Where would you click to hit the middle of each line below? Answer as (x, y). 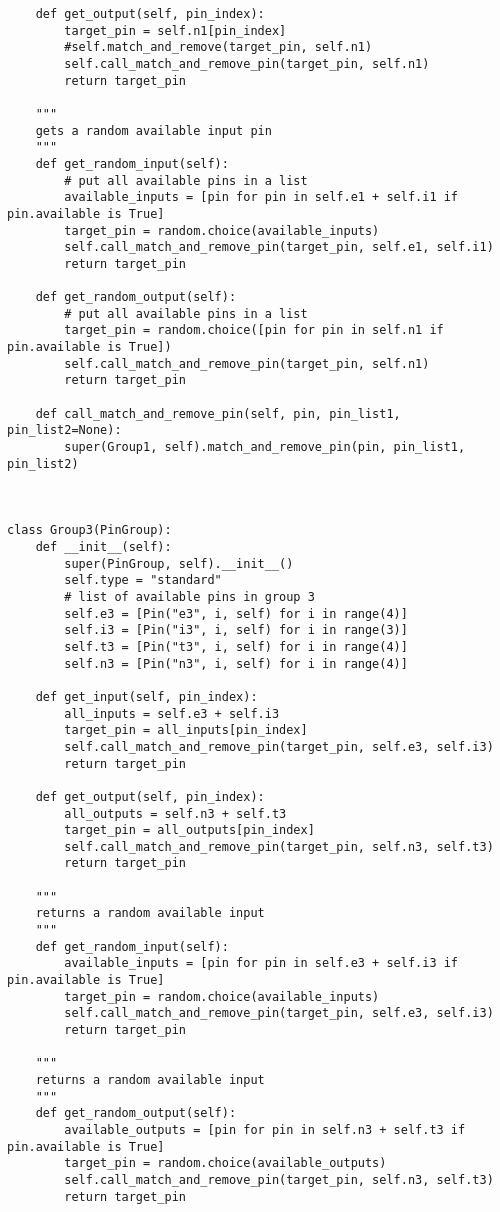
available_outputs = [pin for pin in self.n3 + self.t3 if (265, 1129)
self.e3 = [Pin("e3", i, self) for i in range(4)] (236, 613)
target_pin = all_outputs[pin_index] (189, 830)
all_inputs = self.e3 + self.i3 (172, 713)
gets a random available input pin (153, 130)
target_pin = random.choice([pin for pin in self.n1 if (254, 330)
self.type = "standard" (143, 580)
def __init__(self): (103, 547)
